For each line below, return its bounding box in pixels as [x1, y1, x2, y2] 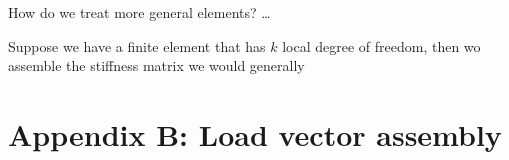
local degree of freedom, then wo [282, 35, 481, 56]
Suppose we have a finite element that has [8, 35, 266, 56]
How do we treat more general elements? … [8, 2, 271, 22]
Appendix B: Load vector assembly [8, 113, 502, 154]
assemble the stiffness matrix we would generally [8, 55, 305, 76]
